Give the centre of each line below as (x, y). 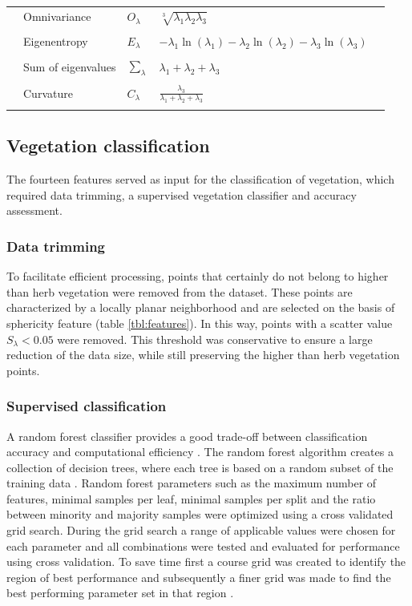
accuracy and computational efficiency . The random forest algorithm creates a (200, 452)
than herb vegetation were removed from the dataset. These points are (180, 291)
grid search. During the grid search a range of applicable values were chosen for (201, 530)
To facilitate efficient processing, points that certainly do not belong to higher (198, 276)
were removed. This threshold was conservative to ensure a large (215, 339)
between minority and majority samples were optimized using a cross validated (200, 514)
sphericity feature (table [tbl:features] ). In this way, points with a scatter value (200, 323)
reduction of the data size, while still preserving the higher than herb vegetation (203, 355)
